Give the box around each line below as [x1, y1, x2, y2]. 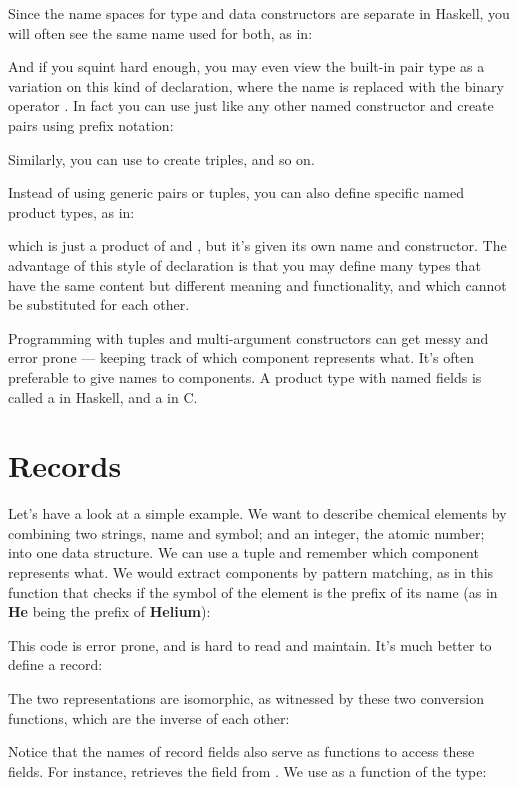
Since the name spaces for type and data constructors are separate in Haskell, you [8, 3, 510, 23]
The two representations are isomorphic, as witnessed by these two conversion [8, 687, 484, 708]
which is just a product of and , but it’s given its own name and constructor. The [8, 235, 507, 256]
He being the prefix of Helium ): [8, 601, 211, 622]
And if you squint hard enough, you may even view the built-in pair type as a [8, 56, 485, 77]
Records [8, 445, 122, 486]
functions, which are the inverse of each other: [8, 707, 290, 728]
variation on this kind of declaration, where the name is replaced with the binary [8, 75, 504, 96]
